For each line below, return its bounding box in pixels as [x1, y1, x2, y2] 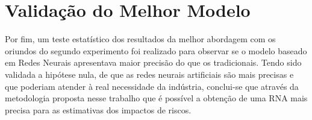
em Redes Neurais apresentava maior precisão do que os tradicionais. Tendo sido [5, 56, 302, 69]
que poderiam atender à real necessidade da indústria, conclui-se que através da [5, 80, 299, 92]
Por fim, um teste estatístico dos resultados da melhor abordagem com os [5, 33, 276, 45]
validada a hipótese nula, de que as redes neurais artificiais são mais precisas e [5, 68, 294, 80]
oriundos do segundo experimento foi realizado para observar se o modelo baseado [5, 44, 307, 57]
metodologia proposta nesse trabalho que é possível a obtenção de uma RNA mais [5, 92, 308, 104]
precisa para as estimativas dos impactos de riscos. [5, 103, 192, 116]
